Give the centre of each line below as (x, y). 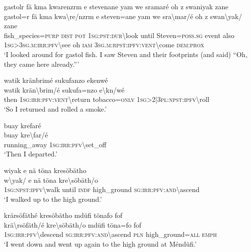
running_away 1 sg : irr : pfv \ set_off (55, 144)
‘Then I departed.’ (31, 154)
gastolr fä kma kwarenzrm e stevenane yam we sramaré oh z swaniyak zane (116, 6)
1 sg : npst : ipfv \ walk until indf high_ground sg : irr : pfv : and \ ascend (102, 189)
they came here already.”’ (42, 64)
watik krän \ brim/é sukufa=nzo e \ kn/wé (64, 89)
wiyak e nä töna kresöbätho (45, 170)
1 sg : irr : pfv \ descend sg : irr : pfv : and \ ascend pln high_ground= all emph (110, 234)
